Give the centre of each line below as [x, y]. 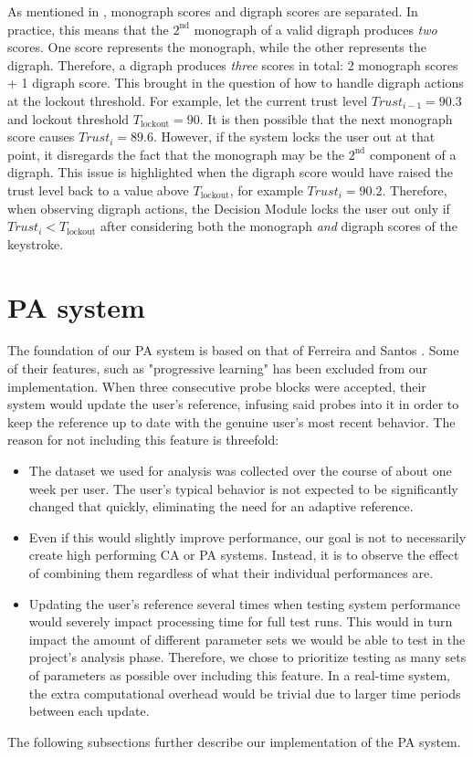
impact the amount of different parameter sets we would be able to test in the [247, 639]
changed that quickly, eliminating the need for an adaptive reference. [221, 506]
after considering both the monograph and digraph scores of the [279, 226]
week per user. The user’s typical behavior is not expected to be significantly [243, 488]
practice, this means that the [88, 29]
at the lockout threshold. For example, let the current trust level [188, 100]
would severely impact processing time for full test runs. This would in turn [241, 621]
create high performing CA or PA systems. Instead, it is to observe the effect [244, 555]
